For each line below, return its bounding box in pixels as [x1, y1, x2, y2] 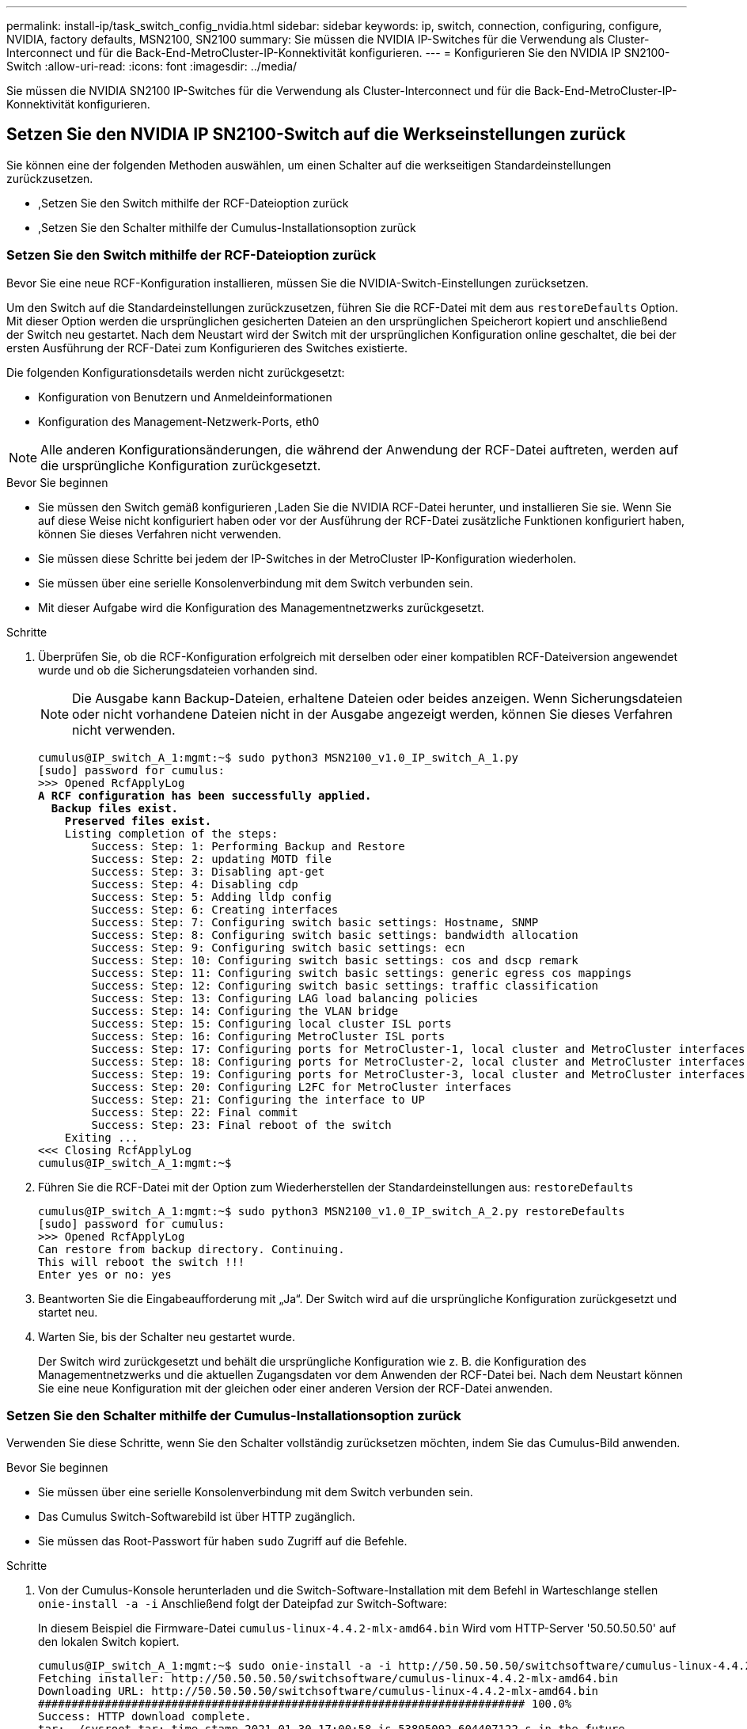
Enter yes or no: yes [38, 1267, 172, 1281]
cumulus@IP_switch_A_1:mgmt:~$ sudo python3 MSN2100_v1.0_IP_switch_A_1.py [38, 750, 518, 764]
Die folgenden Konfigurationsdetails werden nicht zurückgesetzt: [6, 365, 345, 379]
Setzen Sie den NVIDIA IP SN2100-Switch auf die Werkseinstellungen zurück [6, 124, 626, 145]
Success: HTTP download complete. [38, 1710, 252, 1723]
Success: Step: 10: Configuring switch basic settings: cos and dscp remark [91, 953, 578, 967]
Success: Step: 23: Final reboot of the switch [91, 1118, 392, 1131]
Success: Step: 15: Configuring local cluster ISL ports [91, 1016, 452, 1030]
